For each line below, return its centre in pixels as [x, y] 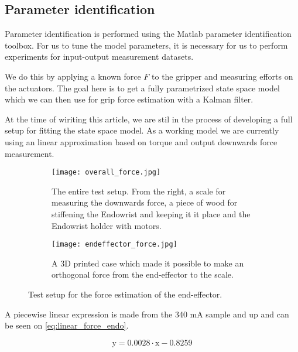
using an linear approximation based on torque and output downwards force [141, 141]
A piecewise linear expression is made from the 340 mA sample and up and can [147, 314]
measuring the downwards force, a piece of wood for [145, 202]
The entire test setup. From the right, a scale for [139, 191]
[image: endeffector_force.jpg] [114, 245]
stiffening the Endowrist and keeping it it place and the [151, 213]
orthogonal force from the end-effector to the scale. [143, 274]
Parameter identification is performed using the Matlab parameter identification [148, 34]
